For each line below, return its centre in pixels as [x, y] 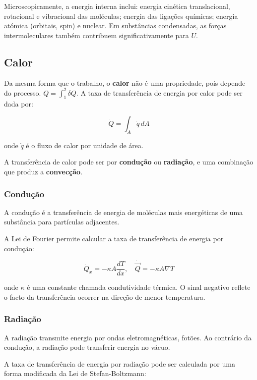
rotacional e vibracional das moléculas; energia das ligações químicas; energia [121, 16]
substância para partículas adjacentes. [62, 222]
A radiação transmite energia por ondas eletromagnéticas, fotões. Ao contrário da [128, 337]
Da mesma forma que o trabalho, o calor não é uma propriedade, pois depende [125, 82]
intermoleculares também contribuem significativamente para [96, 35]
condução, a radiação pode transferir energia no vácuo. [87, 347]
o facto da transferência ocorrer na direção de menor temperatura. [105, 297]
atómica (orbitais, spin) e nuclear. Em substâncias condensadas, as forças [115, 26]
